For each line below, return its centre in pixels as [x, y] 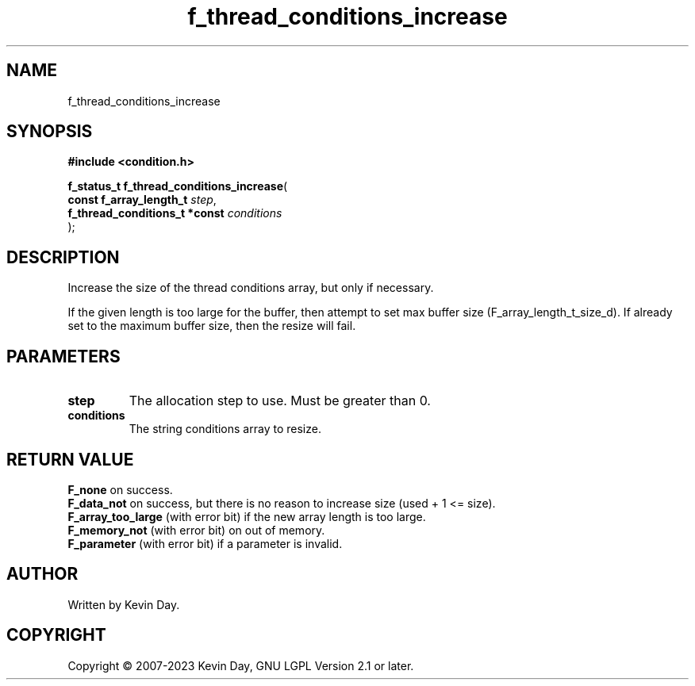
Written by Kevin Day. [124, 604]
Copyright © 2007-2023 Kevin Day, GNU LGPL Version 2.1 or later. [241, 665]
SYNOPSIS [50, 132]
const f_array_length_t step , [142, 200]
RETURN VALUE [70, 459]
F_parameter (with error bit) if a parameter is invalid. [205, 543]
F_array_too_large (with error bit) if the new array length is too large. [247, 516]
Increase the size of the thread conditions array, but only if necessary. [251, 288]
